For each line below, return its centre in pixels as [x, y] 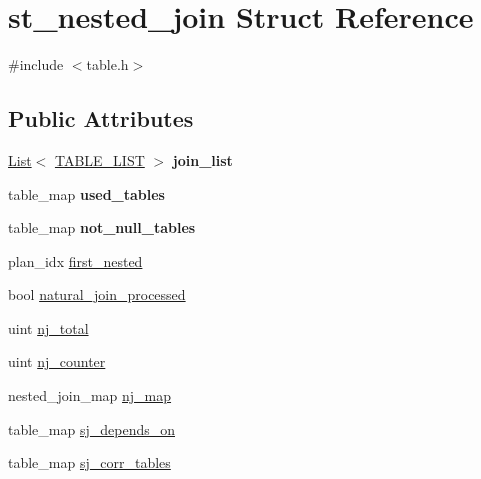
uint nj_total [48, 327]
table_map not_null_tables [102, 227]
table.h [107, 64]
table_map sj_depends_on [92, 428]
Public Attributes [101, 118]
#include [36, 64]
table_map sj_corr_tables [89, 462]
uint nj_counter [57, 361]
